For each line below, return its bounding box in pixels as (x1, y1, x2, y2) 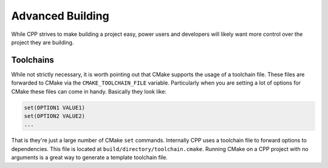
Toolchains (11, 55, 54, 65)
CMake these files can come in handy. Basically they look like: (11, 88, 167, 95)
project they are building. (11, 38, 74, 46)
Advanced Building (11, 9, 109, 23)
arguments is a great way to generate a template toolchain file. (11, 154, 168, 161)
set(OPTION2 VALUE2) (24, 113, 85, 119)
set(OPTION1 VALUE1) (24, 104, 85, 111)
